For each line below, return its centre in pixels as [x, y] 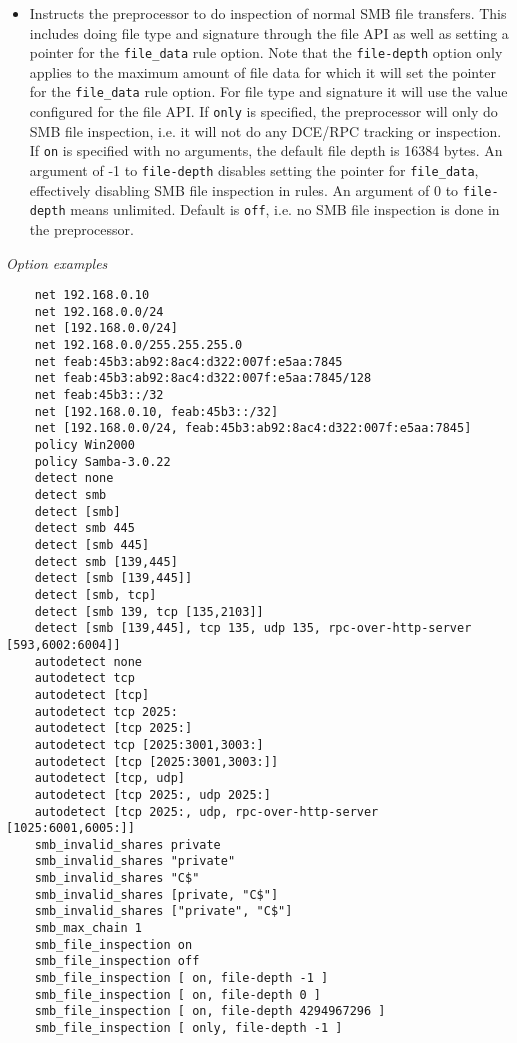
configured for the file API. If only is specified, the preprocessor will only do [263, 111]
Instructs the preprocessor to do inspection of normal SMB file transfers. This [268, 13]
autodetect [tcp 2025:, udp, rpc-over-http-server [206, 811]
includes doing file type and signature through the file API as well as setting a [269, 32]
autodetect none [88, 661]
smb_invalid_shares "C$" [117, 878]
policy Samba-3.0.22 [102, 461]
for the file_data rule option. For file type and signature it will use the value [268, 91]
